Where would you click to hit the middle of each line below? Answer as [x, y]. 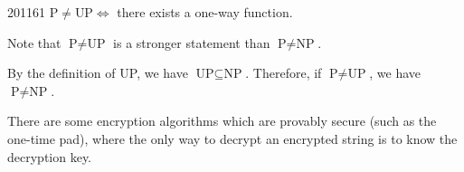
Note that [34, 42]
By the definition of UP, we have [98, 73]
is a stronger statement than [192, 42]
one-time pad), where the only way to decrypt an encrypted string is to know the [232, 138]
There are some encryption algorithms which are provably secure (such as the [222, 121]
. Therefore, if [284, 73]
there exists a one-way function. [205, 12]
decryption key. [50, 156]
